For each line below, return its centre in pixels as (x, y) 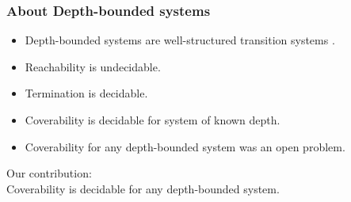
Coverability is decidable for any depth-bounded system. (143, 188)
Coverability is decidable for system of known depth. (153, 120)
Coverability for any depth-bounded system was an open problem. (185, 146)
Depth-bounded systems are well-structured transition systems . (180, 40)
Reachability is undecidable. (93, 66)
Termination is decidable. (86, 93)
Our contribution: (49, 173)
